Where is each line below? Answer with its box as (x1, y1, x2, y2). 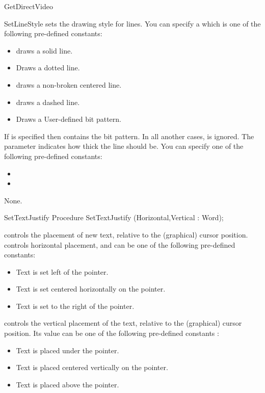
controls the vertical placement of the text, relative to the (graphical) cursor (4, 318, 242, 328)
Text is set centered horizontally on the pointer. (16, 283, 166, 294)
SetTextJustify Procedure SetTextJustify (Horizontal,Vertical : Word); (4, 212, 224, 223)
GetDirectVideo (4, 1, 53, 11)
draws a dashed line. (16, 96, 80, 107)
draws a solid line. (16, 45, 73, 56)
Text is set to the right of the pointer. (16, 300, 135, 311)
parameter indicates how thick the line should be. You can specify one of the (4, 141, 244, 151)
